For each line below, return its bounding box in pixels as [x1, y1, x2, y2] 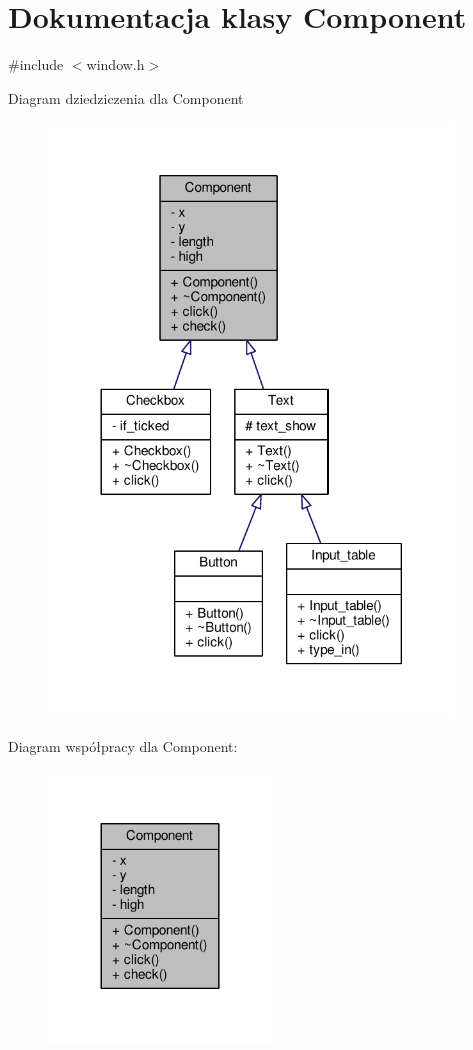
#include [8, 54, 64, 75]
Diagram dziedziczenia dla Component [8, 87, 244, 108]
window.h [86, 54, 145, 75]
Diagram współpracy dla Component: [8, 735, 238, 756]
